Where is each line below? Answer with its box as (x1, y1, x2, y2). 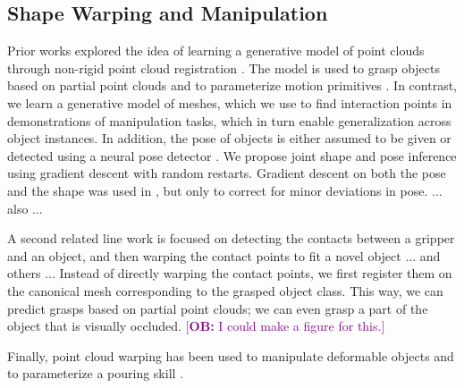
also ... (7, 198, 43, 217)
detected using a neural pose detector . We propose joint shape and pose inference (7, 146, 457, 164)
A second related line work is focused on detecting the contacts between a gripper (7, 229, 455, 248)
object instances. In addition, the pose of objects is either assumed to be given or (7, 129, 451, 148)
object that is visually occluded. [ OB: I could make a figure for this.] (7, 316, 385, 335)
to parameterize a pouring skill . (7, 364, 183, 383)
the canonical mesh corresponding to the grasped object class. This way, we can (7, 281, 443, 299)
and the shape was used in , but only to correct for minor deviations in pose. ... (7, 181, 443, 199)
